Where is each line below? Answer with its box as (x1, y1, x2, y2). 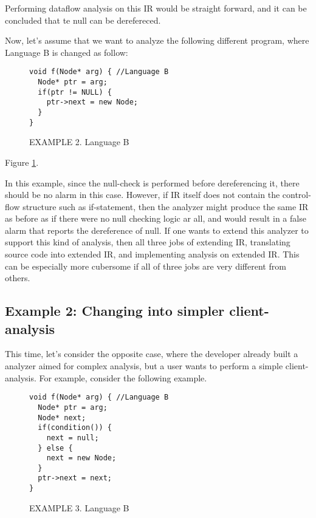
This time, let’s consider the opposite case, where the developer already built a (5, 347, 298, 360)
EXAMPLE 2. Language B (29, 135, 129, 148)
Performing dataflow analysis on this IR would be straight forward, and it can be (5, 2, 307, 14)
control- (282, 188, 311, 201)
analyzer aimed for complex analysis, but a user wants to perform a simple (5, 360, 283, 372)
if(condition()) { (38, 423, 112, 432)
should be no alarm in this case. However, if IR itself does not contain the (5, 188, 280, 201)
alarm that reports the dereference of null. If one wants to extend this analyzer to (5, 223, 309, 236)
